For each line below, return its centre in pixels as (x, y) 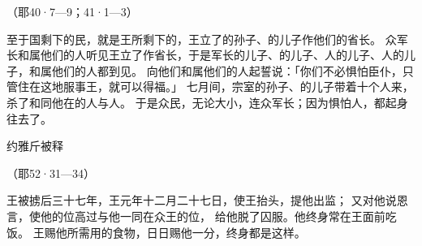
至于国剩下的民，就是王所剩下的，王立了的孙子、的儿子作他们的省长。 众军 (207, 39)
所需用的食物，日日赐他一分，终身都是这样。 (186, 232)
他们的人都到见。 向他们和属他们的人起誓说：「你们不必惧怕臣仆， (227, 70)
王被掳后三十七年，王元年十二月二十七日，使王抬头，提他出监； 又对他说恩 (207, 200)
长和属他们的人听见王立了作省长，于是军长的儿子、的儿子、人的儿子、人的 (205, 55)
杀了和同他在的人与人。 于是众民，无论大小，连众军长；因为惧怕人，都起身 (207, 102)
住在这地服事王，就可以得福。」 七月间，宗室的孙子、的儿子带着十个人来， (215, 86)
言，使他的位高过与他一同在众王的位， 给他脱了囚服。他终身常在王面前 (196, 216)
